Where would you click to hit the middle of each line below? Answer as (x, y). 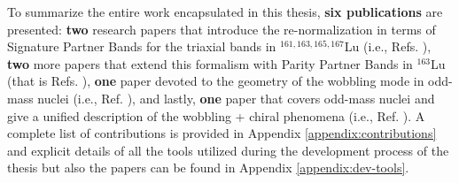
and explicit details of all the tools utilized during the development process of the (228, 150)
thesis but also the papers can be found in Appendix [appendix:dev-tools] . (208, 168)
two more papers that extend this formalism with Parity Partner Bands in (210, 63)
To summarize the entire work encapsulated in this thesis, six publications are (225, 11)
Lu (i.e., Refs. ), (388, 46)
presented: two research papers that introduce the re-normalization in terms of (222, 29)
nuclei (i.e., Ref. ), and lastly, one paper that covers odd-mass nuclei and (236, 98)
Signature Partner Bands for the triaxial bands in (142, 46)
